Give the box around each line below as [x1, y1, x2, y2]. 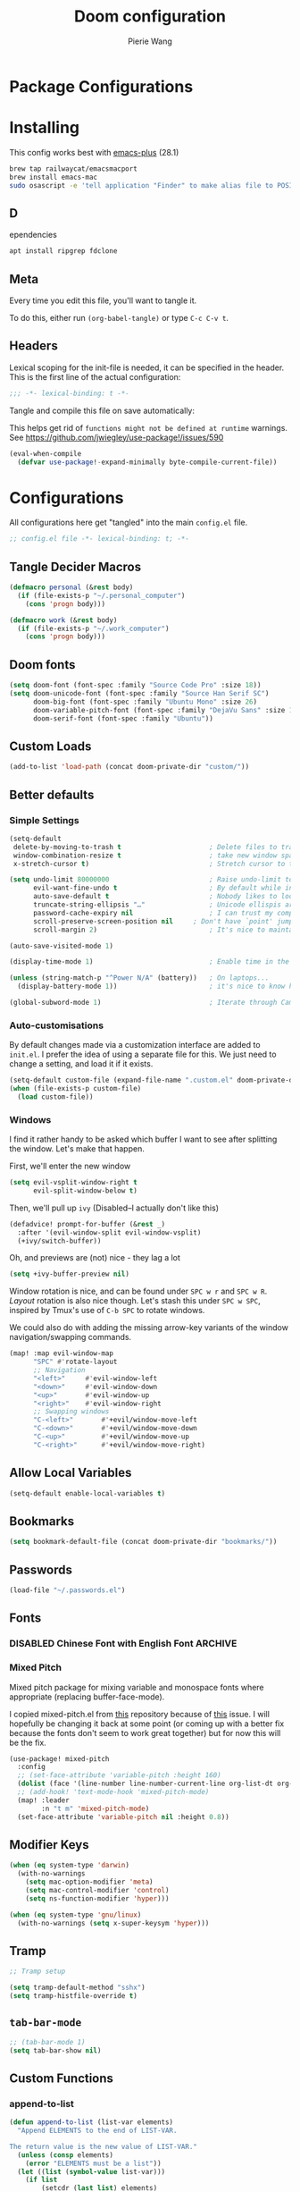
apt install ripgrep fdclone [9, 247, 118, 256]
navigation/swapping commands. [9, 1332, 132, 1343]
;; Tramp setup [9, 1967, 66, 1977]
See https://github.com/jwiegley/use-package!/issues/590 [9, 432, 224, 443]
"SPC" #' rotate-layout [32, 1357, 118, 1367]
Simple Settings [9, 814, 79, 826]
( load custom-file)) [17, 1092, 94, 1101]
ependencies [9, 230, 58, 240]
